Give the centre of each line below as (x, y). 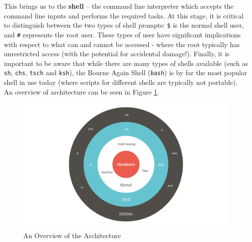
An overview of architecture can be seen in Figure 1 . (82, 91)
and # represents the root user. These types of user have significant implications (122, 34)
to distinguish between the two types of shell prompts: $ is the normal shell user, (124, 25)
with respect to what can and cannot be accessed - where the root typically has (122, 44)
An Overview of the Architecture (72, 235)
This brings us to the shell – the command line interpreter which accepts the (119, 6)
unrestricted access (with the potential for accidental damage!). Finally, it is (117, 54)
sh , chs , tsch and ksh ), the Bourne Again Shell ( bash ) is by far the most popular (126, 73)
